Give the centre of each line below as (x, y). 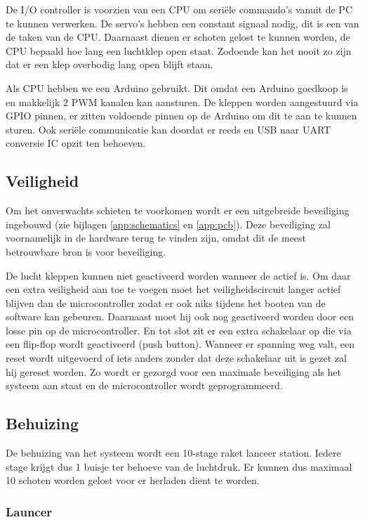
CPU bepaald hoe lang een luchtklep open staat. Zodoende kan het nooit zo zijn (179, 50)
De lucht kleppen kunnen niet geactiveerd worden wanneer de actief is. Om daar (178, 275)
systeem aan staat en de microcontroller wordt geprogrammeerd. (144, 385)
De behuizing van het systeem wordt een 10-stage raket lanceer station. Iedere (173, 453)
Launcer (29, 511)
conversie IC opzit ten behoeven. (76, 143)
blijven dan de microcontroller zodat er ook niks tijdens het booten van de (166, 302)
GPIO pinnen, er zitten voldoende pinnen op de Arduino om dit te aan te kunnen (181, 116)
